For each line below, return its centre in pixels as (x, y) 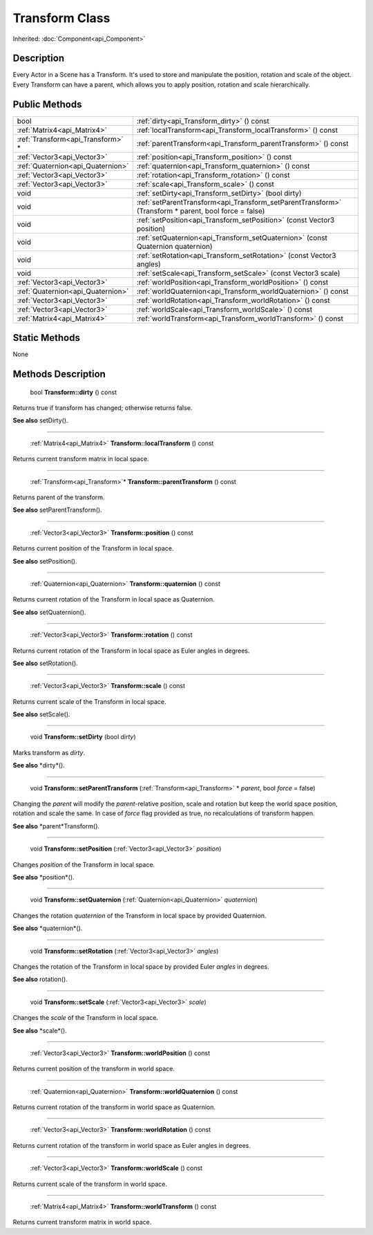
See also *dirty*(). (39, 765)
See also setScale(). (41, 714)
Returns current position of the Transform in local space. (93, 548)
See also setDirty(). (40, 420)
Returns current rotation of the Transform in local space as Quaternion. (114, 600)
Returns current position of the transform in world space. (94, 1069)
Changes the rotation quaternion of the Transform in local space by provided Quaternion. (140, 916)
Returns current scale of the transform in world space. (90, 1184)
